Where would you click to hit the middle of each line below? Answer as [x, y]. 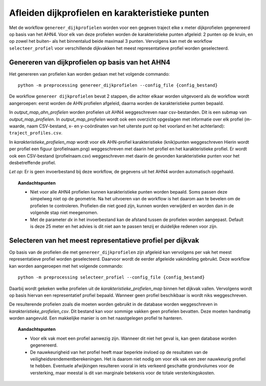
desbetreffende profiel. [33, 162]
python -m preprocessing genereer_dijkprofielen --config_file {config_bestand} [118, 85]
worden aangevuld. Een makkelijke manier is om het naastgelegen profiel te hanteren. [96, 318]
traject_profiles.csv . [36, 133]
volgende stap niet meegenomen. [64, 213]
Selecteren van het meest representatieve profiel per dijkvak [104, 241]
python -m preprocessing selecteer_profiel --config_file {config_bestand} [111, 277]
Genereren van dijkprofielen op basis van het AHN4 [90, 62]
